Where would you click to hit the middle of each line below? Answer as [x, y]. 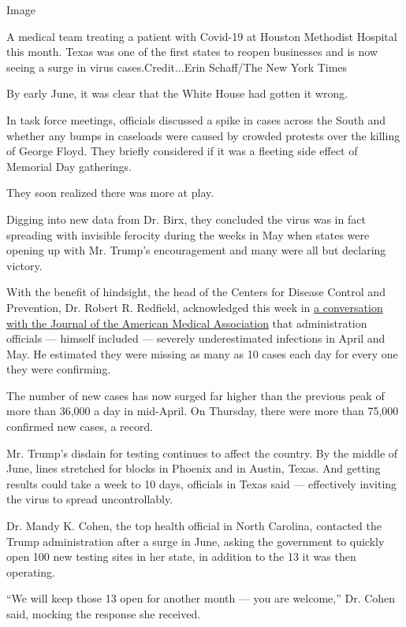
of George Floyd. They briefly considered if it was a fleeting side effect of [182, 151]
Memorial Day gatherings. [69, 166]
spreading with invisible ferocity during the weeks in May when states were [188, 234]
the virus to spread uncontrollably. [90, 499]
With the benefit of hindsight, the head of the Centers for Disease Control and [196, 292]
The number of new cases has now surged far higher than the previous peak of [196, 395]
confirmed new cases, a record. [80, 427]
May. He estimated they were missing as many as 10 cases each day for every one [202, 353]
